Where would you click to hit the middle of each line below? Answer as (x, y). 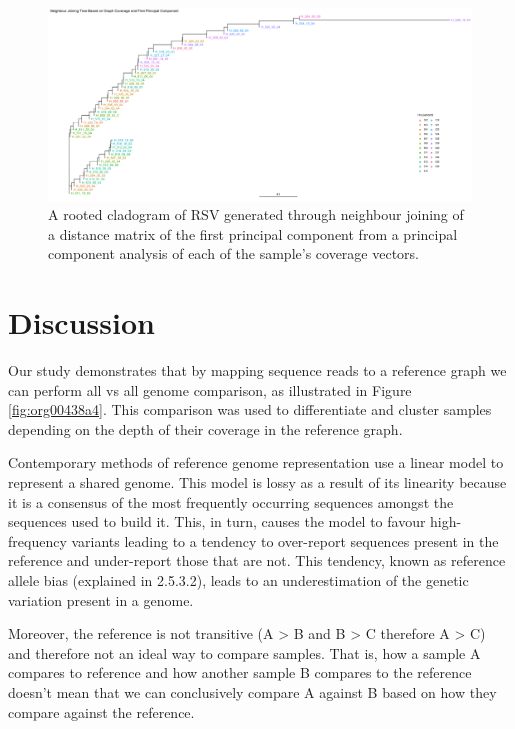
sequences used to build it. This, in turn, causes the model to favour (217, 521)
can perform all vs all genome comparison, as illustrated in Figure (210, 389)
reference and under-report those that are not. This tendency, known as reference (257, 560)
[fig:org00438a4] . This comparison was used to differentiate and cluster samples (250, 409)
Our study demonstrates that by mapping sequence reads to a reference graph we (257, 370)
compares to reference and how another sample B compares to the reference (240, 672)
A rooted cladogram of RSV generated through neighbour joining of (256, 214)
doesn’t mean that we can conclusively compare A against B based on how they (252, 691)
